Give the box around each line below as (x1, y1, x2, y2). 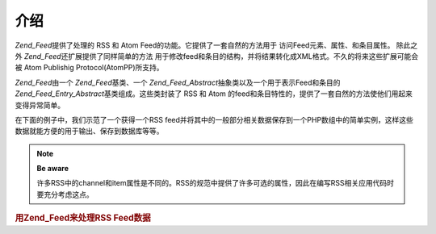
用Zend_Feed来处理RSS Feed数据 (15, 212, 151, 224)
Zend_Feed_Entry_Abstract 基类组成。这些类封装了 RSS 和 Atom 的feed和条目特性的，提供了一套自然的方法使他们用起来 (15, 89, 413, 98)
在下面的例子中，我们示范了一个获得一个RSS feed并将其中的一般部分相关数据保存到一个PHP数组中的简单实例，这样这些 (15, 115, 413, 124)
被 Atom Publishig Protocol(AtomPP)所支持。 (15, 63, 165, 73)
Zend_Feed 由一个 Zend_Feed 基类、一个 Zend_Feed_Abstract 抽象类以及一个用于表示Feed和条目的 (15, 77, 341, 87)
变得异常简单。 (15, 100, 65, 110)
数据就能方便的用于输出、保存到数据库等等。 (15, 126, 164, 136)
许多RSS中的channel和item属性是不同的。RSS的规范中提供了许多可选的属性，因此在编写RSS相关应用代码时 (36, 178, 395, 188)
